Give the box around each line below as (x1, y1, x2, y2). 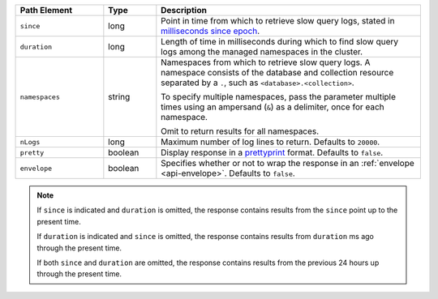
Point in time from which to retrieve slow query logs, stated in (161, 15, 395, 26)
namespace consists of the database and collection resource (161, 67, 394, 78)
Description (161, 5, 207, 15)
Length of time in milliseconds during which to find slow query (161, 36, 399, 47)
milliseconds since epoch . (161, 25, 260, 36)
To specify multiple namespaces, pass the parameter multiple (161, 92, 397, 102)
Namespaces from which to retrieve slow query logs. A (161, 57, 371, 68)
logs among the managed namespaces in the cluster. (161, 46, 363, 57)
